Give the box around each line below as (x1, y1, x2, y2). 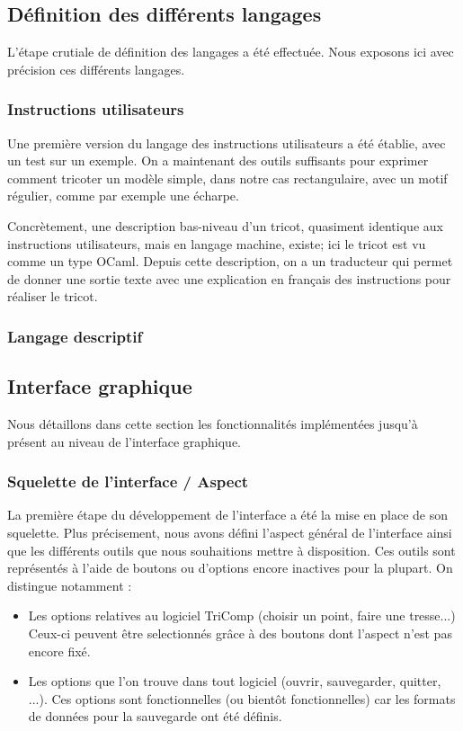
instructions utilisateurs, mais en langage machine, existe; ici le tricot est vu (7, 234, 426, 253)
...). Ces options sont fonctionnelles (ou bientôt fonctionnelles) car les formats (28, 689, 456, 708)
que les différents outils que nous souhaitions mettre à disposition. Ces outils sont (7, 540, 456, 559)
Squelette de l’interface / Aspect (7, 470, 249, 493)
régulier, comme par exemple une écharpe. (7, 186, 239, 205)
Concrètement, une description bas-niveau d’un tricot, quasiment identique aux (7, 216, 443, 235)
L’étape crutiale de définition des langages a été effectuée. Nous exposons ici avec (7, 42, 454, 61)
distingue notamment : (7, 575, 132, 594)
